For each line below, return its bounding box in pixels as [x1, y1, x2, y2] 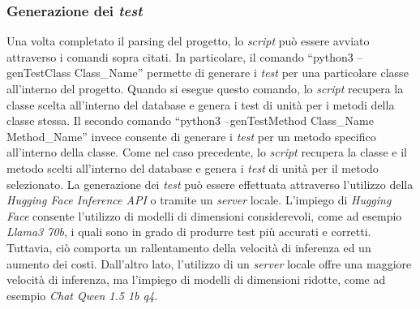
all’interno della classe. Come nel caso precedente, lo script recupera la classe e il [6, 144, 407, 161]
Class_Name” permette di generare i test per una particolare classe [74, 64, 409, 81]
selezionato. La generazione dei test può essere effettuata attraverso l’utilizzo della [6, 175, 414, 192]
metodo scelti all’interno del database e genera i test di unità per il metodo [6, 159, 379, 176]
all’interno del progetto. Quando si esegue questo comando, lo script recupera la [6, 80, 404, 97]
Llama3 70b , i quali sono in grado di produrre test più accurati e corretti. [6, 223, 371, 240]
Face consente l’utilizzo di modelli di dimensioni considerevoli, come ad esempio [6, 207, 402, 224]
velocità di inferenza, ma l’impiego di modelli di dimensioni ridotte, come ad [6, 271, 386, 288]
